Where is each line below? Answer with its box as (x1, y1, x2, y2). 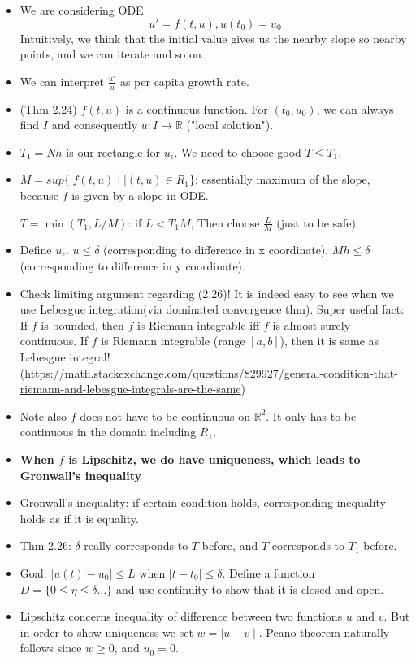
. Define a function (222, 564, 315, 581)
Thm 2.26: (19, 537, 71, 554)
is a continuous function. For (125, 100, 268, 117)
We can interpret (19, 72, 104, 89)
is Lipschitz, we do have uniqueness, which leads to (68, 450, 361, 467)
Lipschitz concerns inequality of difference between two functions (19, 608, 343, 625)
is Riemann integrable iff (136, 316, 260, 333)
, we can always (316, 100, 394, 117)
